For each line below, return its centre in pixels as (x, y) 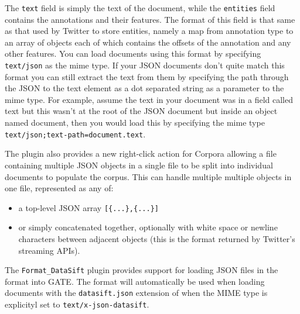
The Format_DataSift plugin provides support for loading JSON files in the (142, 270)
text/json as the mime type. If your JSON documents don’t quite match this (145, 65)
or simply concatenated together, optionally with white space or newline (148, 227)
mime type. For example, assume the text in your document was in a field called (149, 99)
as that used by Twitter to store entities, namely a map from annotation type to (149, 31)
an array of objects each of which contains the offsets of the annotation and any (148, 42)
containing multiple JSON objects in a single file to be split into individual (139, 165)
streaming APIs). (49, 250)
